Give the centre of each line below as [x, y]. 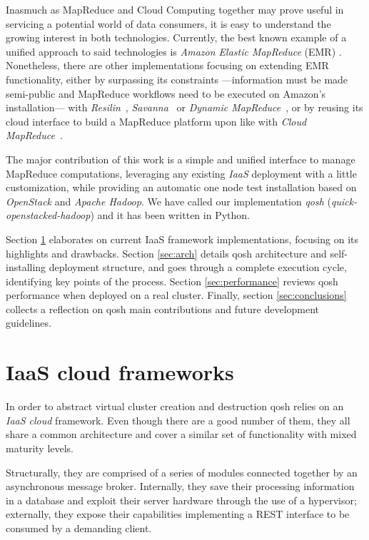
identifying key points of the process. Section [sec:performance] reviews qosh [172, 281]
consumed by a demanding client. [79, 528]
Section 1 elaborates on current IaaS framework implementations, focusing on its [182, 239]
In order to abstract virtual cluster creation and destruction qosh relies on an [175, 406]
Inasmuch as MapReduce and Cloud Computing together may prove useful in [175, 9]
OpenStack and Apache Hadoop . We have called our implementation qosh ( [168, 201]
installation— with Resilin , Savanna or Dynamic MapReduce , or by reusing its [184, 107]
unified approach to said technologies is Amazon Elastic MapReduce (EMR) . [174, 51]
